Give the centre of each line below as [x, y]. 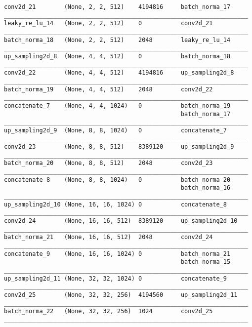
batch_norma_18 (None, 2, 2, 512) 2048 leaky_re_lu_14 [117, 40]
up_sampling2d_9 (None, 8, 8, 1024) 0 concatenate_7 [116, 130]
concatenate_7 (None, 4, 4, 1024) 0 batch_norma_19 [117, 105]
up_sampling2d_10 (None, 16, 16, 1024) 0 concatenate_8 [116, 204]
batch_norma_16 [206, 188]
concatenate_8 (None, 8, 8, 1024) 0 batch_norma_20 [117, 180]
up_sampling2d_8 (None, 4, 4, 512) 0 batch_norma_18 [117, 56]
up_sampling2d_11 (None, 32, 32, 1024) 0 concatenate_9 [116, 278]
